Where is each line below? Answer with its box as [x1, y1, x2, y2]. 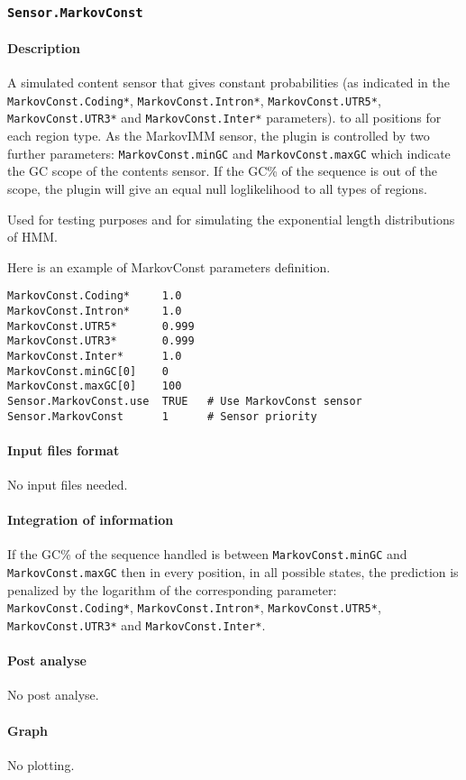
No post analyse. [7, 685, 99, 704]
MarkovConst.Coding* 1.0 [7, 289, 182, 303]
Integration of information [7, 510, 174, 529]
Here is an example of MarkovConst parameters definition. [7, 257, 331, 276]
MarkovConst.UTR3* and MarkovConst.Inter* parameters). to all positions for [7, 108, 442, 127]
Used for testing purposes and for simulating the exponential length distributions [7, 209, 455, 228]
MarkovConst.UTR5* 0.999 [7, 319, 195, 333]
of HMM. [7, 227, 59, 246]
